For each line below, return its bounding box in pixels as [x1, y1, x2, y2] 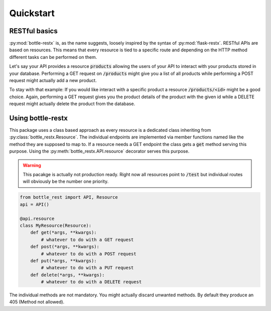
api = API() [20, 201, 50, 207]
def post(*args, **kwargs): [30, 244, 100, 250]
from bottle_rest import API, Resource [20, 194, 118, 200]
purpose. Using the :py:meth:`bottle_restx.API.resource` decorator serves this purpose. [9, 148, 190, 154]
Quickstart [9, 8, 55, 19]
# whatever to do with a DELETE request [41, 279, 142, 285]
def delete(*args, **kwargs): [30, 272, 105, 278]
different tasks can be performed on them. [9, 54, 97, 60]
